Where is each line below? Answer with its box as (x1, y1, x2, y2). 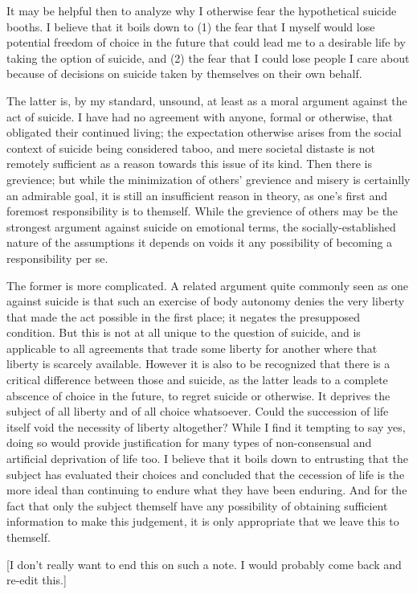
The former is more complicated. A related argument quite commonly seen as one (6, 277, 409, 293)
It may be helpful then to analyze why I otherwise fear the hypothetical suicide (6, 2, 397, 18)
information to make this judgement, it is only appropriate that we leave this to (6, 513, 399, 530)
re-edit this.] (6, 571, 67, 588)
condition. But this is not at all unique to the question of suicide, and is (6, 324, 361, 341)
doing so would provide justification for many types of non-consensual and (6, 434, 372, 451)
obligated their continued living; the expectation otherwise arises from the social (6, 124, 402, 141)
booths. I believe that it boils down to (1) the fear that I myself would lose (6, 18, 375, 35)
